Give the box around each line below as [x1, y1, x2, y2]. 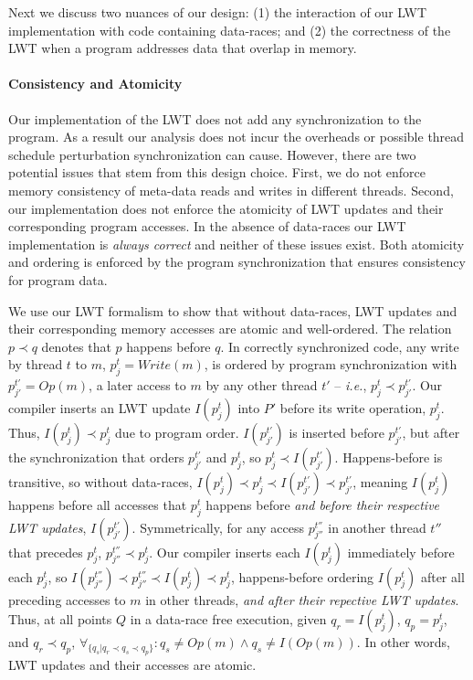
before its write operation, [279, 398, 426, 417]
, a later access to [89, 376, 186, 395]
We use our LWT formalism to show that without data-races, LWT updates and [8, 301, 457, 320]
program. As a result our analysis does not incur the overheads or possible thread [8, 127, 465, 146]
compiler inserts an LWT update [8, 398, 191, 417]
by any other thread [205, 376, 318, 395]
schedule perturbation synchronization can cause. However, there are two [8, 144, 416, 164]
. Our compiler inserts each [149, 542, 300, 561]
